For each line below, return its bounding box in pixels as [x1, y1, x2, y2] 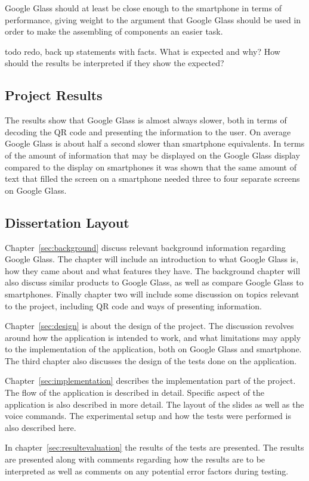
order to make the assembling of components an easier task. [5, 25, 223, 38]
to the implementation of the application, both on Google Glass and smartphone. [5, 343, 302, 355]
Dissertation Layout [5, 213, 129, 231]
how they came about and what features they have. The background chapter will [5, 264, 301, 277]
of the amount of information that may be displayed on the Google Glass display [5, 148, 300, 161]
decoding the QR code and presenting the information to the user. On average [5, 125, 291, 138]
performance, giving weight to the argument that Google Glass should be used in [5, 13, 301, 26]
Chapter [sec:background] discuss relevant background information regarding [5, 241, 286, 253]
